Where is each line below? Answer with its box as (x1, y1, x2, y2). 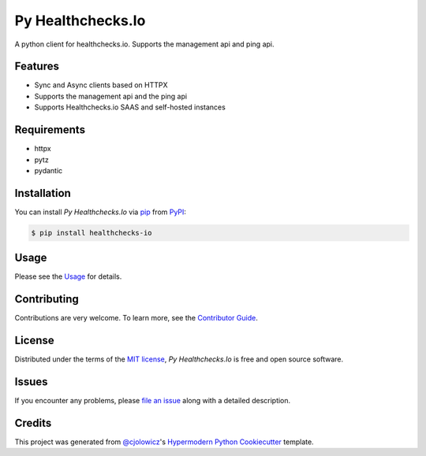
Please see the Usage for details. (14, 272, 122, 281)
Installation (14, 186, 71, 200)
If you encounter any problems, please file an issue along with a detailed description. (14, 396, 291, 406)
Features (14, 60, 59, 73)
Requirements (14, 123, 86, 137)
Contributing (14, 292, 79, 306)
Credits (14, 416, 52, 429)
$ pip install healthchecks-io (31, 228, 153, 237)
